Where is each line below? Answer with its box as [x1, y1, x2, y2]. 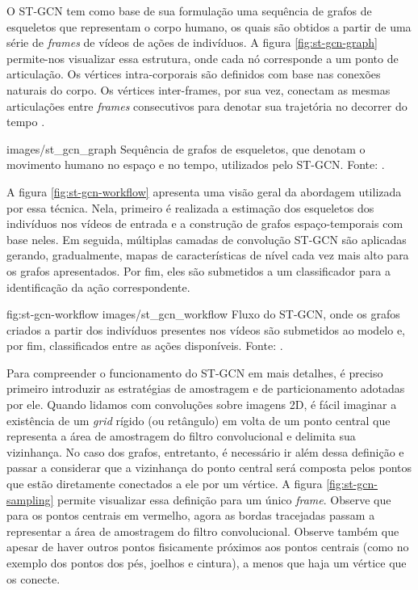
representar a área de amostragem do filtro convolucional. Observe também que [6, 522, 399, 539]
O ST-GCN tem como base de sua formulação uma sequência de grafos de [6, 2, 372, 19]
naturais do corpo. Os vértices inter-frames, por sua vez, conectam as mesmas [6, 81, 391, 98]
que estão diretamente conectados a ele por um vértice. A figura [6, 475, 323, 492]
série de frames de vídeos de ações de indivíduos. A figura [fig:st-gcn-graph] [6, 34, 378, 51]
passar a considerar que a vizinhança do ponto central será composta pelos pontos [6, 459, 412, 476]
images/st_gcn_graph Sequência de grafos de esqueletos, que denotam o [6, 140, 366, 157]
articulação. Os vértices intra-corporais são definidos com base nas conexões [6, 65, 381, 82]
